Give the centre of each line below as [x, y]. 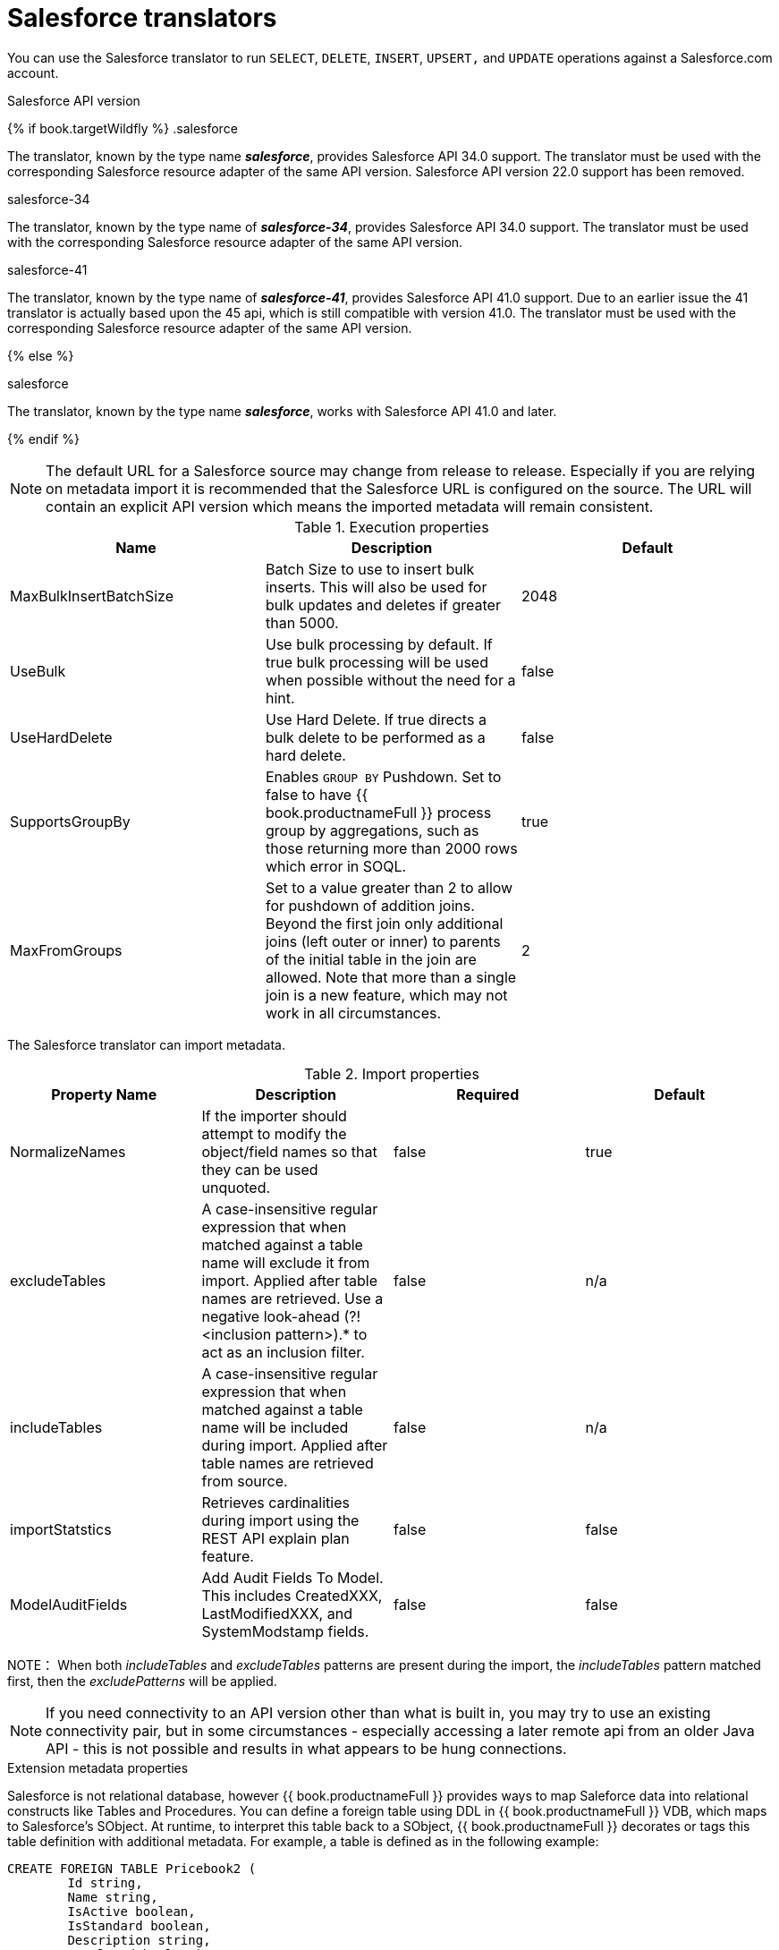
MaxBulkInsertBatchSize [92, 596]
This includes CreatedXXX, [292, 1595]
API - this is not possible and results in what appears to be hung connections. [306, 1748]
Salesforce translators [142, 18]
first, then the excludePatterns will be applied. [142, 1681]
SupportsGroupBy [70, 821]
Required [488, 1094]
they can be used [260, 1169]
